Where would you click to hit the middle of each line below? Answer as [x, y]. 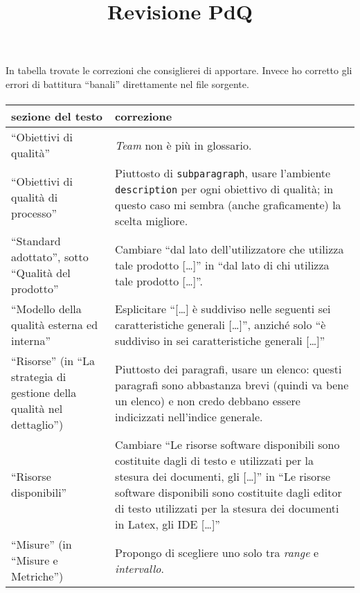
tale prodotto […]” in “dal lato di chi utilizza [222, 265]
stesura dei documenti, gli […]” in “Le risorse [223, 477]
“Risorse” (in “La [53, 361]
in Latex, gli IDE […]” [168, 524]
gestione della [44, 393]
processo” [34, 213]
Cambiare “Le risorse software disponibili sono [227, 445]
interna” [31, 341]
